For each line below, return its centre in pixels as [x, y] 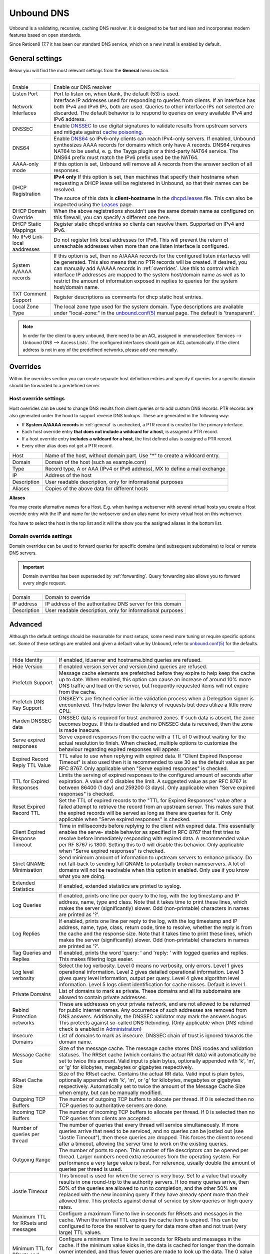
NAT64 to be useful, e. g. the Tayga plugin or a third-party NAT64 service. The [146, 151]
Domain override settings [41, 536]
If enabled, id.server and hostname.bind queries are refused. [130, 660]
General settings [36, 58]
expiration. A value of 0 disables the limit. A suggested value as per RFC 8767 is [153, 781]
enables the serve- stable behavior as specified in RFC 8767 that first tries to [149, 832]
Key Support [27, 708]
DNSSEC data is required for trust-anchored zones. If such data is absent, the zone [157, 718]
